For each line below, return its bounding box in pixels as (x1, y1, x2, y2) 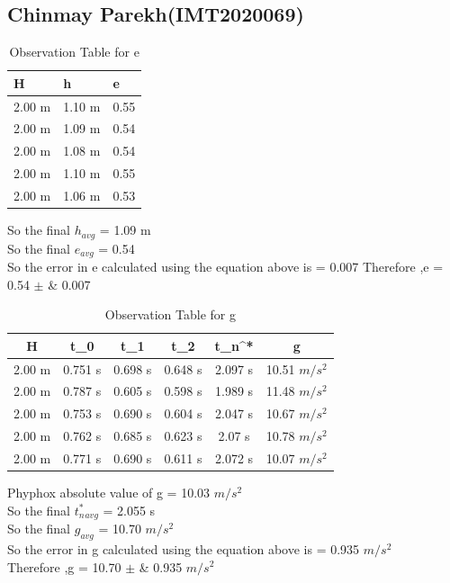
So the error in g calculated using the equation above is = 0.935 (7, 539, 360, 558)
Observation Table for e (9, 42, 139, 61)
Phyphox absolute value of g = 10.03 (7, 483, 211, 502)
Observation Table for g (104, 305, 237, 324)
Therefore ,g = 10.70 (7, 557, 121, 576)
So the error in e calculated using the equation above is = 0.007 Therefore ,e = (7, 257, 444, 276)
